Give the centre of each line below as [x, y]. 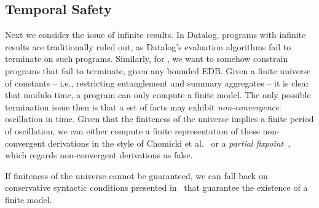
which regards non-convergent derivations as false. [99, 155]
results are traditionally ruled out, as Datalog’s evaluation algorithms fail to [148, 46]
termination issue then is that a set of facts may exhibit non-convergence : [143, 106]
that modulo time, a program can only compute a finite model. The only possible [158, 95]
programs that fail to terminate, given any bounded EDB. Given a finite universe [158, 70]
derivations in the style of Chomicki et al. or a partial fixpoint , [169, 143]
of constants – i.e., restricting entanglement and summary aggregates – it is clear [157, 83]
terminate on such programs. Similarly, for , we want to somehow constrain [147, 59]
